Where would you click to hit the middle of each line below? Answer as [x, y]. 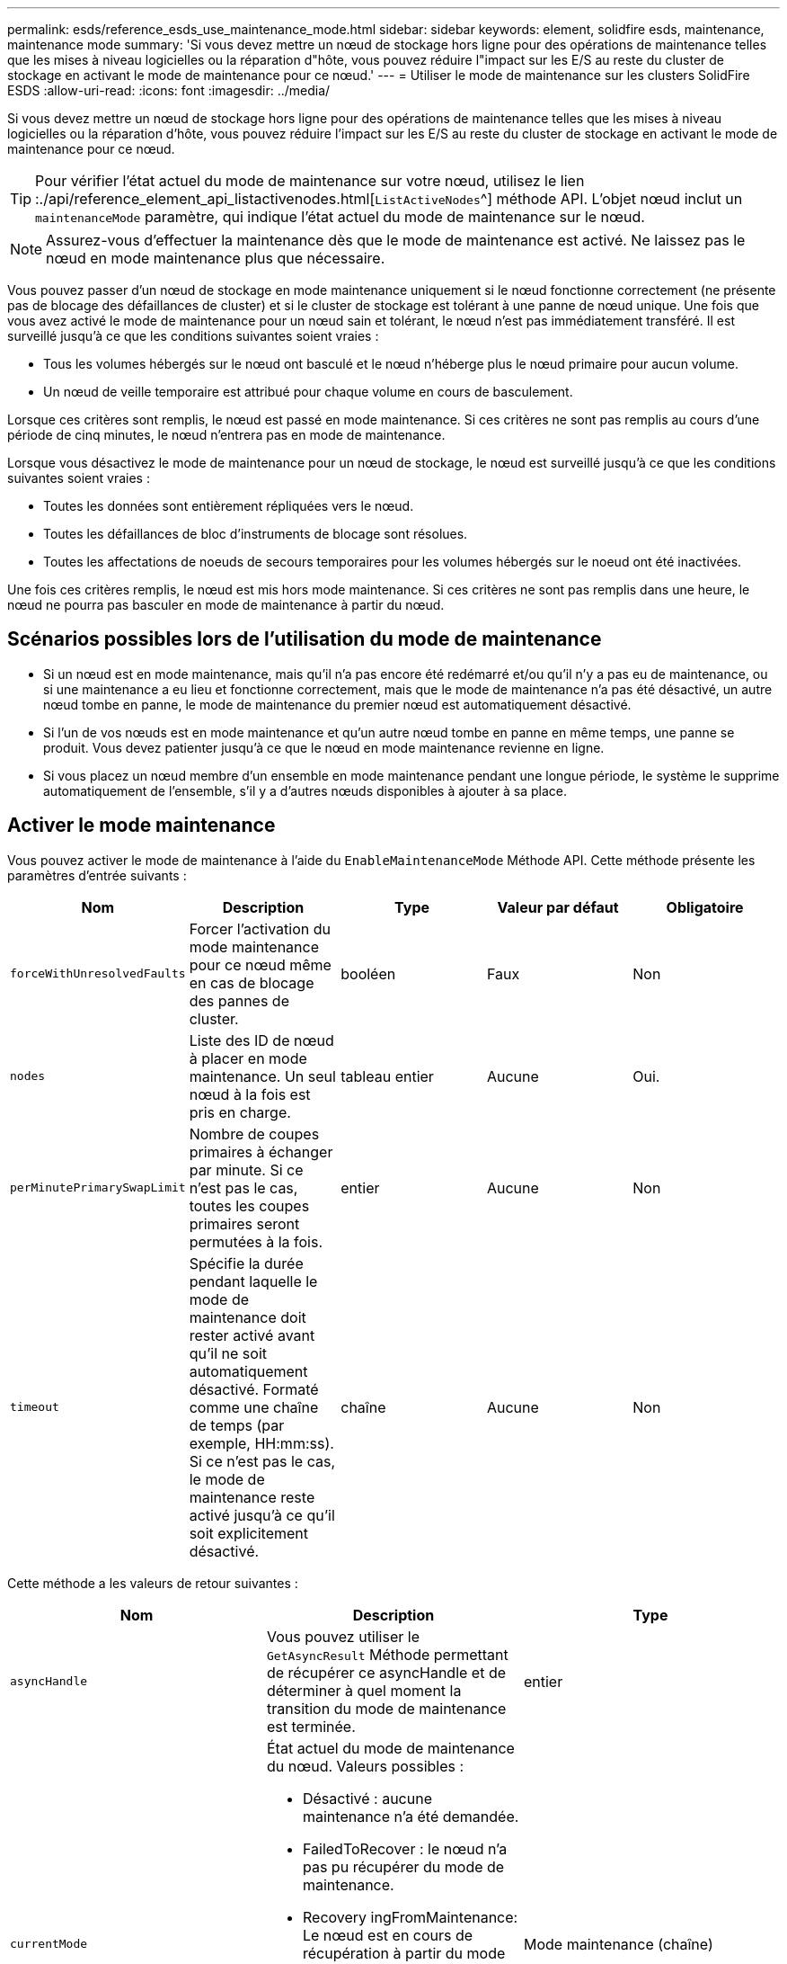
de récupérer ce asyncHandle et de [386, 1672]
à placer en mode [248, 1058]
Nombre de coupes [254, 1134]
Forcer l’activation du [260, 928]
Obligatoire [705, 907]
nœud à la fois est [250, 1094]
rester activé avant [252, 1335]
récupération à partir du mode [404, 1953]
